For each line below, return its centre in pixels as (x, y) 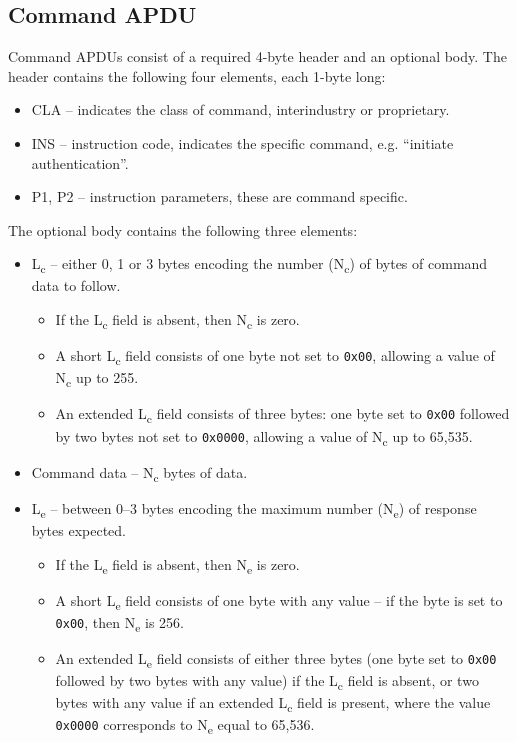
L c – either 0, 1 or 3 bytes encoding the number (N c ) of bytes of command (259, 265)
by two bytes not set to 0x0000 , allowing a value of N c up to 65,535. (264, 437)
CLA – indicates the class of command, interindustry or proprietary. (240, 109)
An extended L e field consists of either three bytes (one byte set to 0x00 (276, 659)
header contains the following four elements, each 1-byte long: (197, 75)
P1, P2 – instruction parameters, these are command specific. (219, 196)
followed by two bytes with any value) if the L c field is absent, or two (267, 681)
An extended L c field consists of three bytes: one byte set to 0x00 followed (282, 415)
